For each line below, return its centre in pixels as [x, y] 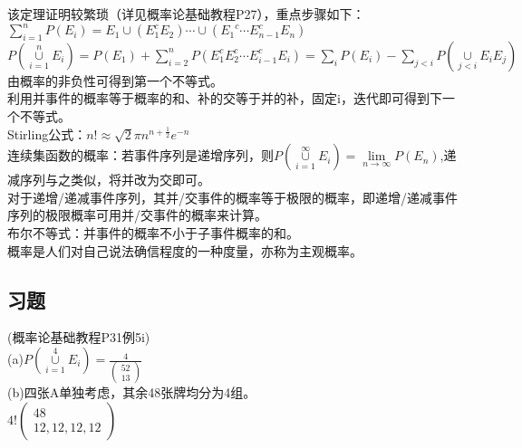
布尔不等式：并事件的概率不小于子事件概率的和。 [153, 233]
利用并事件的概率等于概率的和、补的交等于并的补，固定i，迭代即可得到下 [225, 98]
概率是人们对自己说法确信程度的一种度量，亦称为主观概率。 [185, 250]
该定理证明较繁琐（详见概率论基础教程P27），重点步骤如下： [186, 14]
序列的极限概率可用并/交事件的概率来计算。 [137, 215]
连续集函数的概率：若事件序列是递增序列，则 [140, 155]
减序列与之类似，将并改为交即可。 [109, 180]
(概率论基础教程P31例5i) [79, 337]
